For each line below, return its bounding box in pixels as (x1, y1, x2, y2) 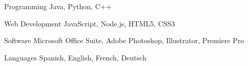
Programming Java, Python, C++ (4, 1, 112, 11)
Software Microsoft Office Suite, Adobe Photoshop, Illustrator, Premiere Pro (4, 35, 244, 46)
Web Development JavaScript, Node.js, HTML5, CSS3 (4, 18, 175, 28)
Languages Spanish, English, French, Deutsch (4, 52, 147, 62)
